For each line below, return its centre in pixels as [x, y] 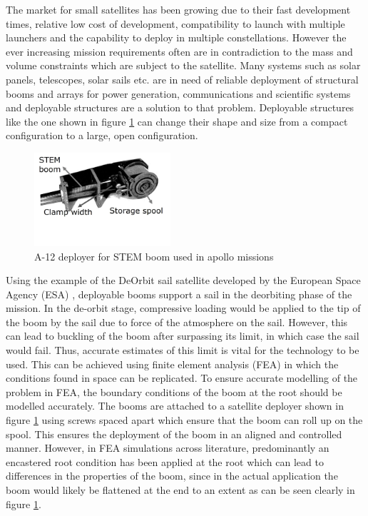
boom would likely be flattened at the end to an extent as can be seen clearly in [180, 490]
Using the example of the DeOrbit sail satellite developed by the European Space [183, 280]
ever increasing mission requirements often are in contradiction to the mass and [179, 51]
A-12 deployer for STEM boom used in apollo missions [154, 256]
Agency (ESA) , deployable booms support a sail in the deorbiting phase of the [179, 294]
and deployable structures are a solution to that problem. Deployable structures [180, 107]
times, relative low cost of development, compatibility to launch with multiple [175, 23]
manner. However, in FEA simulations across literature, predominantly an [168, 448]
